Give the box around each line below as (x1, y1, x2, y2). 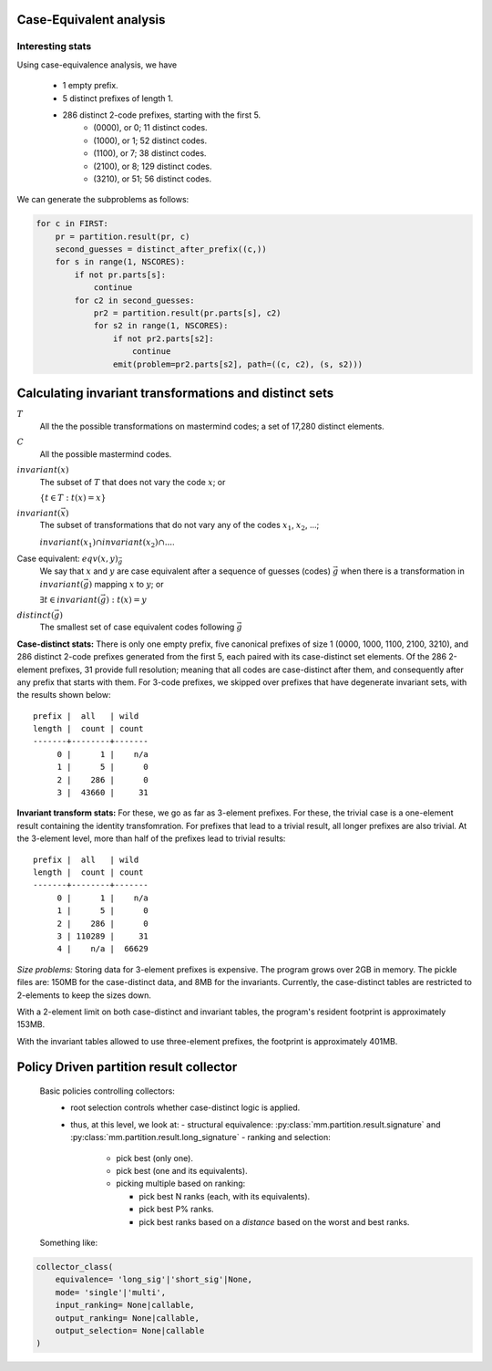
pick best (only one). (116, 1152, 193, 1163)
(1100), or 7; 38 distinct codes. (93, 148, 207, 159)
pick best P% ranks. (138, 1204, 214, 1215)
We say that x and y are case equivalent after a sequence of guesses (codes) (39, 566, 332, 576)
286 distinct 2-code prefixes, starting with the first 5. (62, 109, 261, 120)
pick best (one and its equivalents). (116, 1166, 248, 1177)
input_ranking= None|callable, (55, 1300, 195, 1311)
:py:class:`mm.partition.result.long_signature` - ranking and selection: (70, 1132, 332, 1143)
